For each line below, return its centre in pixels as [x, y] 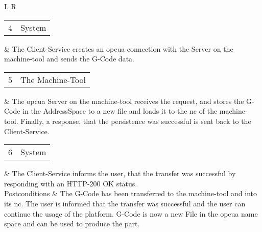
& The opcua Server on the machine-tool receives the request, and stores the [124, 101]
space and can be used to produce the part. [72, 224]
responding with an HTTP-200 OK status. [71, 183]
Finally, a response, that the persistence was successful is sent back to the [136, 121]
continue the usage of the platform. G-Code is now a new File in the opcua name [131, 213]
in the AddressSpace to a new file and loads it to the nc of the [120, 111]
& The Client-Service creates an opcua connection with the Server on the [119, 48]
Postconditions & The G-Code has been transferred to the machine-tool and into [130, 193]
